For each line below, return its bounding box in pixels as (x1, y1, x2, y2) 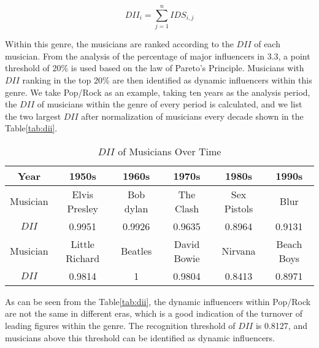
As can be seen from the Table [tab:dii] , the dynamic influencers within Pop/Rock (5, 295, 311, 307)
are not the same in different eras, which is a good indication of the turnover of (5, 307, 302, 320)
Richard (66, 250, 100, 265)
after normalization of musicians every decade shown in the (81, 109, 304, 122)
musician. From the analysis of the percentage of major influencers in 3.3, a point (5, 49, 310, 62)
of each (254, 37, 280, 50)
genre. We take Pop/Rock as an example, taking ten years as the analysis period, (5, 85, 310, 98)
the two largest (5, 109, 61, 122)
